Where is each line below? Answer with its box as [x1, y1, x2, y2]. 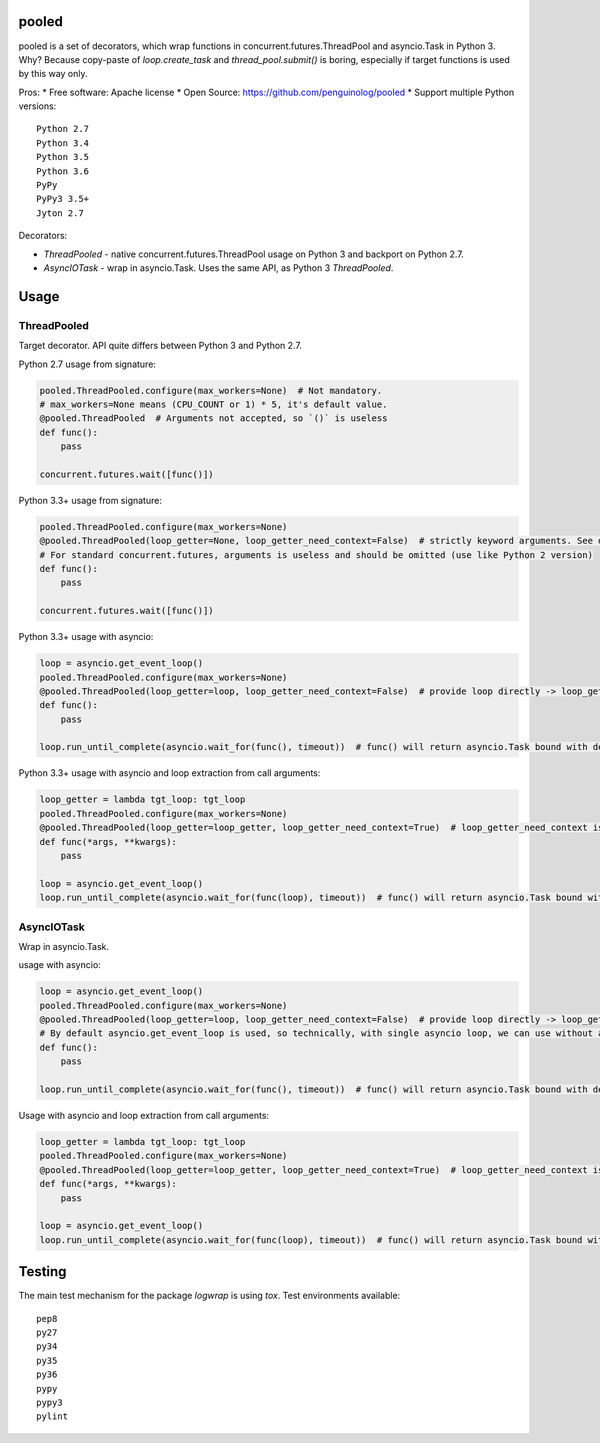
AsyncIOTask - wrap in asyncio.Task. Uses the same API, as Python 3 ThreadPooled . [43, 261, 394, 274]
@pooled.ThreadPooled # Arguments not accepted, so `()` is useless [39, 413, 388, 424]
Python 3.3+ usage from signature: [18, 494, 162, 506]
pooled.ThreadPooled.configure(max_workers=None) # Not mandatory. [39, 385, 383, 396]
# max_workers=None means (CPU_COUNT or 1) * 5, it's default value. [39, 398, 388, 410]
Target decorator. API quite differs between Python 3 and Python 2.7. [18, 340, 302, 352]
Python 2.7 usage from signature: [18, 358, 157, 370]
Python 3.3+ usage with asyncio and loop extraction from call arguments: [18, 767, 321, 779]
